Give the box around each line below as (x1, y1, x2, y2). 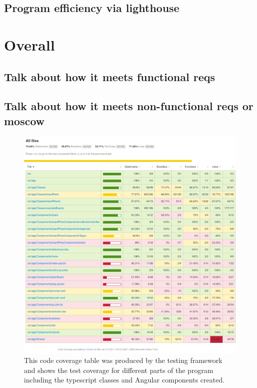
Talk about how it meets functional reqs (4, 69, 215, 84)
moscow (4, 113, 45, 128)
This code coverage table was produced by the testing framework (24, 355, 223, 365)
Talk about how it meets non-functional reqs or (4, 98, 254, 114)
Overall (4, 34, 55, 55)
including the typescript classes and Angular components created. (24, 374, 225, 385)
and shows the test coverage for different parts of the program (24, 364, 214, 375)
